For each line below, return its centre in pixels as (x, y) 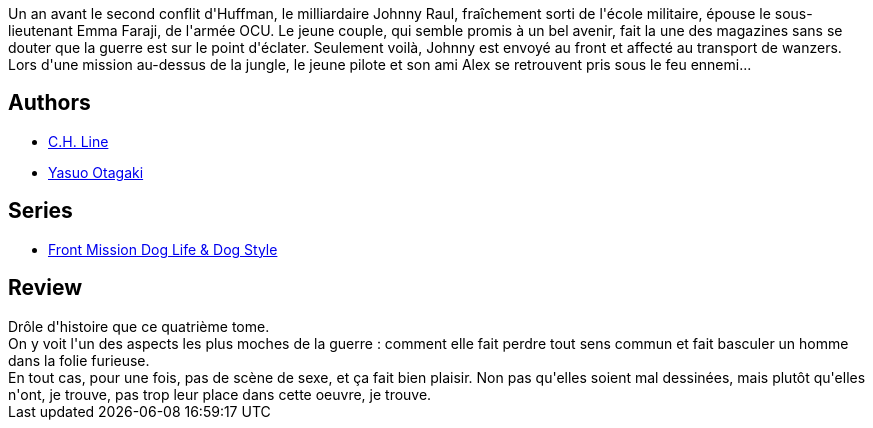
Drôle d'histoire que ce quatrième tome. (139, 326)
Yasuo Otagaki (96, 172)
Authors (49, 103)
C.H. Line (78, 141)
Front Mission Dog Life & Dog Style (163, 249)
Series (40, 211)
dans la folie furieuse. (79, 360)
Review (45, 288)
